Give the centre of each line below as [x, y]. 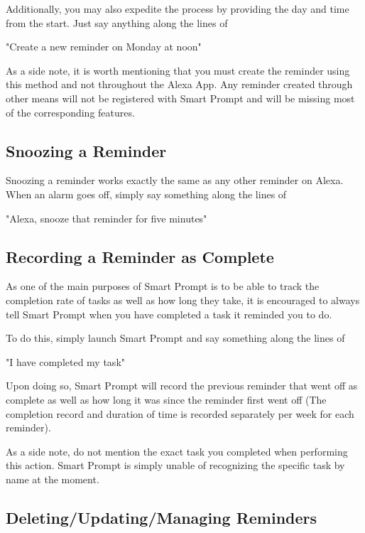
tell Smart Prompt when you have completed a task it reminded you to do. [169, 314]
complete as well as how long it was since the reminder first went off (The [166, 399]
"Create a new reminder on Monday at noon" [104, 47]
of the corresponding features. [70, 112]
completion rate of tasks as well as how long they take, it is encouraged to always [183, 300]
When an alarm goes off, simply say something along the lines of [146, 194]
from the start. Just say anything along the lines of [117, 22]
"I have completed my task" [66, 361]
